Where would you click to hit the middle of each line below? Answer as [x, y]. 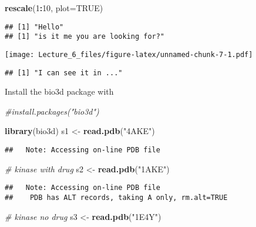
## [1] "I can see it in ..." [64, 73]
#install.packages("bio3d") [52, 111]
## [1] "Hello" [34, 27]
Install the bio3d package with [59, 91]
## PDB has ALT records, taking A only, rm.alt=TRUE [116, 197]
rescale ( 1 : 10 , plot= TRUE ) [54, 8]
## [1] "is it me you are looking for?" [85, 37]
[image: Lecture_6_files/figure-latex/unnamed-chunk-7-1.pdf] [129, 54]
